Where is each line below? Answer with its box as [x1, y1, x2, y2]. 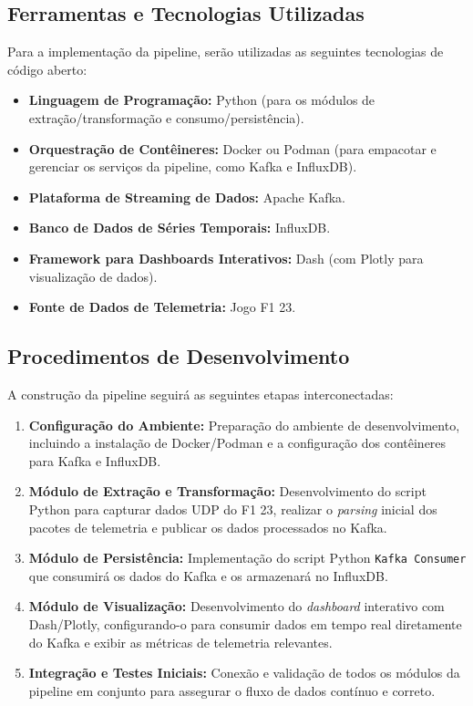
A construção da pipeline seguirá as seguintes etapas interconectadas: [7, 384, 394, 403]
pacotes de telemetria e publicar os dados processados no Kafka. [28, 517, 387, 536]
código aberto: [7, 59, 87, 78]
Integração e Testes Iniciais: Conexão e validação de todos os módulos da [28, 663, 460, 682]
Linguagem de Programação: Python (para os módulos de [28, 90, 375, 109]
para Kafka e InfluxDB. [28, 451, 161, 470]
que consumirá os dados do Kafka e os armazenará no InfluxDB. [28, 566, 388, 585]
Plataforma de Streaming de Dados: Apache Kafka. [28, 187, 345, 206]
